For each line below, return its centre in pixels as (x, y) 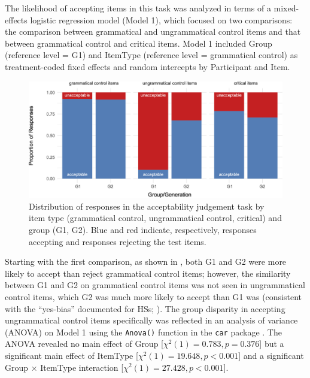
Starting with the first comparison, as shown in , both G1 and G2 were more (146, 261)
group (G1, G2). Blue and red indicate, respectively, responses (143, 229)
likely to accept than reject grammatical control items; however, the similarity (148, 273)
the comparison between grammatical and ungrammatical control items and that (153, 31)
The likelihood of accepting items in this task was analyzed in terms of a (138, 8)
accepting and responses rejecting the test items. (118, 241)
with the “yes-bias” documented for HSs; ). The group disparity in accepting (145, 308)
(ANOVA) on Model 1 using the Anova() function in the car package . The (143, 332)
